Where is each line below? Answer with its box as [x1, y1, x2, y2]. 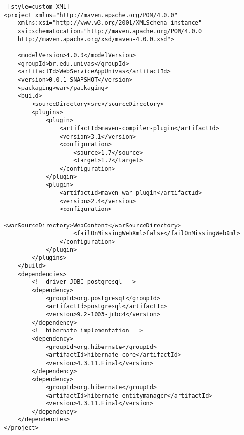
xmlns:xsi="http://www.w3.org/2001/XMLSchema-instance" [17, 19, 202, 27]
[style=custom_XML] [7, 3, 70, 10]
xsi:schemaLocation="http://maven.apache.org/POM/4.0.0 [17, 27, 202, 35]
